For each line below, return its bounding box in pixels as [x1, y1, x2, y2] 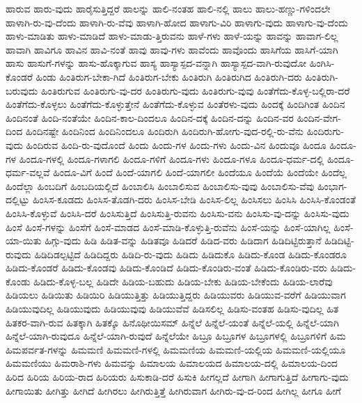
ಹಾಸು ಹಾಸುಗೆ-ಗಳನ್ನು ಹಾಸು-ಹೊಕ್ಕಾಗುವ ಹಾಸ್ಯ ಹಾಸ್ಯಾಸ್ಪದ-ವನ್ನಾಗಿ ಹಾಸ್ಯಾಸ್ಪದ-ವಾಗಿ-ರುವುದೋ [6, 56, 307, 70]
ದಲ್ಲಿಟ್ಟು [6, 192, 30, 207]
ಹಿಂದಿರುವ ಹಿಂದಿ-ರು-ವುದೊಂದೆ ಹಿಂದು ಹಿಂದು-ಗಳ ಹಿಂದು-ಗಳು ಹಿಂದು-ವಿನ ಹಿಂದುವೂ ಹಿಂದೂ [26, 137, 326, 152]
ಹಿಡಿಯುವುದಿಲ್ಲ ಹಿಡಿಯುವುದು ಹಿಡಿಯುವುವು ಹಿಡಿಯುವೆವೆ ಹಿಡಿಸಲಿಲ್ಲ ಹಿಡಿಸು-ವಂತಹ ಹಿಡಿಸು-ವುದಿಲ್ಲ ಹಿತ [6, 301, 339, 316]
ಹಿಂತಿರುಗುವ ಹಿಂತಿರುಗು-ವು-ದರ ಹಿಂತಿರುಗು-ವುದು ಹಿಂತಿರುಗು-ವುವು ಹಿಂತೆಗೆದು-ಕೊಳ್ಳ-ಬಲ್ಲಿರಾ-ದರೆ [40, 83, 350, 97]
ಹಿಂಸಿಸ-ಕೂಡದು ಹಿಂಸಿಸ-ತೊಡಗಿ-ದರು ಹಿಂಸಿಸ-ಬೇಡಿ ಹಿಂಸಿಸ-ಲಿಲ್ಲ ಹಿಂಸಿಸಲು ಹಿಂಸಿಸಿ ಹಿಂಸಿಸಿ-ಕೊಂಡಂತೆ [32, 192, 356, 207]
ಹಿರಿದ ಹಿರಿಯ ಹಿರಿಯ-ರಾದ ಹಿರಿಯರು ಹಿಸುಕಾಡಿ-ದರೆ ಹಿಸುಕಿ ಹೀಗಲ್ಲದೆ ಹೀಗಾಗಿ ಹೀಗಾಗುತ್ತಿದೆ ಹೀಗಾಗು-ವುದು [6, 370, 349, 384]
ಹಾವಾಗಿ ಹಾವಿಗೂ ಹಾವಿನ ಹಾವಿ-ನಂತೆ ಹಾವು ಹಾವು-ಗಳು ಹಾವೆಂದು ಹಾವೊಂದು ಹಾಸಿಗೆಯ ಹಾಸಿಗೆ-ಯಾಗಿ [6, 42, 338, 56]
